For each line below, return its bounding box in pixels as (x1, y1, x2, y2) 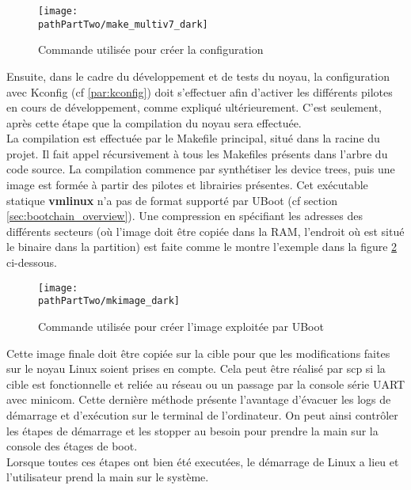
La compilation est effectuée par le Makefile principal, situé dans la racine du (6, 130, 380, 146)
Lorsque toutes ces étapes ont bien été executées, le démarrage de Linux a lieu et (6, 453, 399, 469)
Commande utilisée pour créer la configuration (38, 41, 264, 58)
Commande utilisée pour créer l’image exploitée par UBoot (38, 317, 324, 334)
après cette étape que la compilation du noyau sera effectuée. (6, 114, 302, 131)
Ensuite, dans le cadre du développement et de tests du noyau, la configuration (6, 67, 390, 84)
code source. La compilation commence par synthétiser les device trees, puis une (6, 161, 395, 177)
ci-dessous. (6, 254, 57, 271)
